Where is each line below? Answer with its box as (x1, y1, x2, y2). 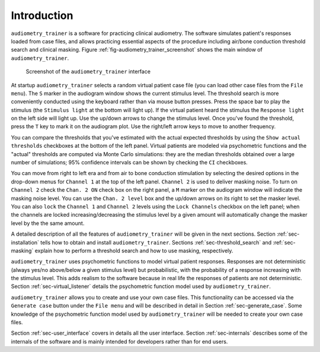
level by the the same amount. (11, 220, 85, 227)
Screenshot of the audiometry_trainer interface (25, 68, 151, 75)
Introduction (11, 9, 73, 22)
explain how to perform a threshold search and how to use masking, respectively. (34, 247, 233, 254)
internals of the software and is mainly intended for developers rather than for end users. (11, 338, 228, 345)
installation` (11, 239, 40, 246)
